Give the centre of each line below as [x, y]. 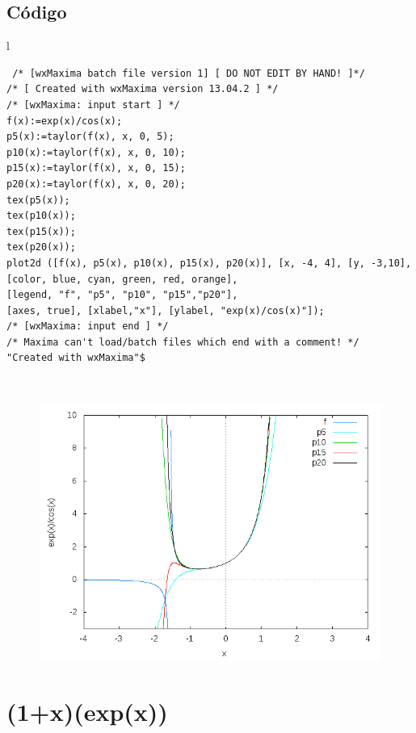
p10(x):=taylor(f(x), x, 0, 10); [96, 152]
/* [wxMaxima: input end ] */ [88, 327]
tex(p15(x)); [41, 231]
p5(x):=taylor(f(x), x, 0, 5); [90, 137]
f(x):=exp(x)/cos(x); [65, 121]
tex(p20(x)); [41, 247]
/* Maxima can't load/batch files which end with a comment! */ [183, 342]
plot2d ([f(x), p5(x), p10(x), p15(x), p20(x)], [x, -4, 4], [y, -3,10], [209, 263]
